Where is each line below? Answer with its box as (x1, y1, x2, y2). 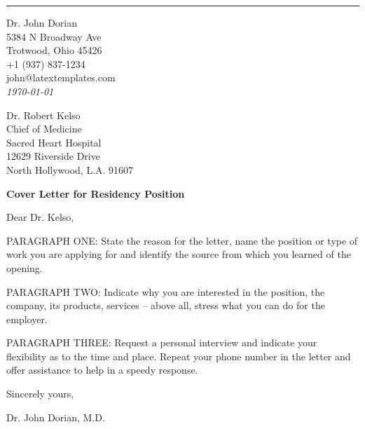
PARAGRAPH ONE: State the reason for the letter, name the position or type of (6, 233, 358, 247)
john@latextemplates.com (6, 70, 116, 85)
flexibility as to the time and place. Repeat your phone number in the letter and (6, 348, 351, 363)
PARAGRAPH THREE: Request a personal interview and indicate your (6, 335, 317, 350)
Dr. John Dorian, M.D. (6, 409, 105, 424)
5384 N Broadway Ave (6, 29, 102, 43)
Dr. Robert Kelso (6, 107, 81, 122)
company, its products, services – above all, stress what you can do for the (6, 298, 325, 313)
